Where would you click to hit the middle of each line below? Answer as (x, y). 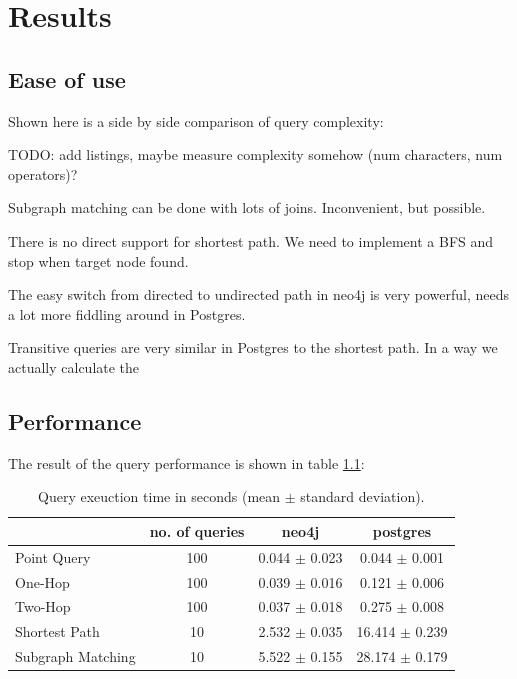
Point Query (53, 556)
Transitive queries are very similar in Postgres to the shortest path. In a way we (253, 347)
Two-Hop (43, 606)
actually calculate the (74, 366)
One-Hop (42, 581)
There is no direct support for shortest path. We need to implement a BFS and (251, 240)
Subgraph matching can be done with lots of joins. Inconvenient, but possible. (247, 207)
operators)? (43, 173)
